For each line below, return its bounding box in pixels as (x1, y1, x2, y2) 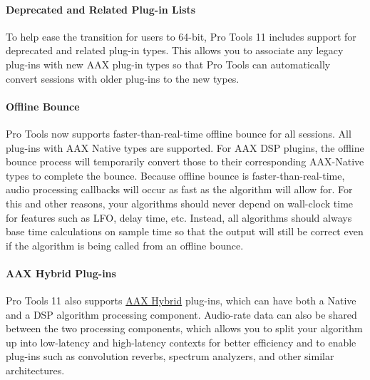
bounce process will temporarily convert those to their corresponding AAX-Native (6, 154, 364, 169)
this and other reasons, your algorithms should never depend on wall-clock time (6, 195, 354, 210)
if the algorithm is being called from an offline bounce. (6, 237, 244, 252)
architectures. (6, 363, 65, 378)
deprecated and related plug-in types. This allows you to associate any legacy (6, 43, 344, 58)
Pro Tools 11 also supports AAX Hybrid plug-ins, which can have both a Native (6, 293, 356, 308)
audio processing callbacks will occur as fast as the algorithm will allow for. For (6, 182, 353, 197)
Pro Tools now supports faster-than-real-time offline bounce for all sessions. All (6, 125, 351, 140)
